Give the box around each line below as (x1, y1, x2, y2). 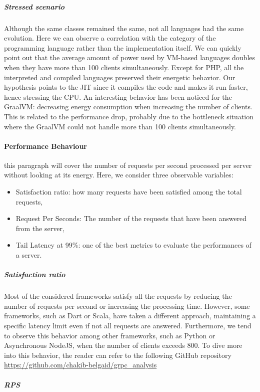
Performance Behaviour (4, 140, 87, 151)
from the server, (15, 223, 64, 233)
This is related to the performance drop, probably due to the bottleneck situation (4, 111, 254, 121)
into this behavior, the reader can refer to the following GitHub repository (4, 349, 231, 360)
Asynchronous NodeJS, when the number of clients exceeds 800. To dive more (4, 340, 242, 350)
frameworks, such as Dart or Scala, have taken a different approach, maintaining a (4, 310, 256, 321)
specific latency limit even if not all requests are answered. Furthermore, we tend (4, 320, 251, 330)
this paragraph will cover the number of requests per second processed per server (4, 159, 252, 170)
